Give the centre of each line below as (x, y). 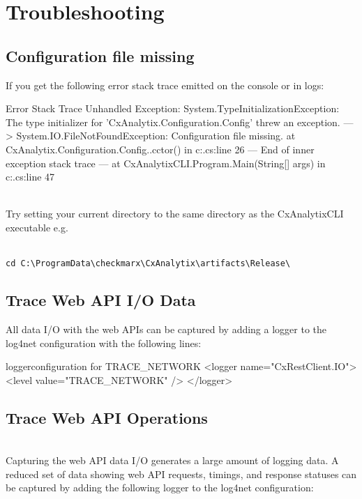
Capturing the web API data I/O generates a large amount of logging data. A (172, 460)
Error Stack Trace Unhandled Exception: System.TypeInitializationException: (173, 108)
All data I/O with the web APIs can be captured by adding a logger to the (166, 329)
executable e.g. (37, 227)
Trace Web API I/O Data (101, 300)
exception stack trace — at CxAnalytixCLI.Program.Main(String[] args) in (166, 163)
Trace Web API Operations (107, 417)
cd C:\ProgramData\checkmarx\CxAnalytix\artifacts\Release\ (148, 264)
